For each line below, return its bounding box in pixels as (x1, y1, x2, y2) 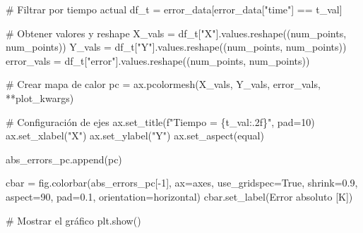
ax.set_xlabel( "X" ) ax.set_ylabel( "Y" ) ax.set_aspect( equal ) (6, 128, 264, 143)
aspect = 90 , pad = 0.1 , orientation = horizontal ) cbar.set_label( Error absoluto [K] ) (6, 189, 353, 203)
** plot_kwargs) (6, 90, 74, 105)
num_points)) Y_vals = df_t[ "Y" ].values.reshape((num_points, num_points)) (6, 39, 347, 54)
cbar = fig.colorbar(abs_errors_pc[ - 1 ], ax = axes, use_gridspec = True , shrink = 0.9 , (6, 175, 358, 190)
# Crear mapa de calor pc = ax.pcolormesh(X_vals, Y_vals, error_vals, (6, 77, 321, 92)
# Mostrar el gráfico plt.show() (6, 213, 141, 227)
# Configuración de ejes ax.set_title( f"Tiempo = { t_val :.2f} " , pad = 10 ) (6, 114, 315, 129)
